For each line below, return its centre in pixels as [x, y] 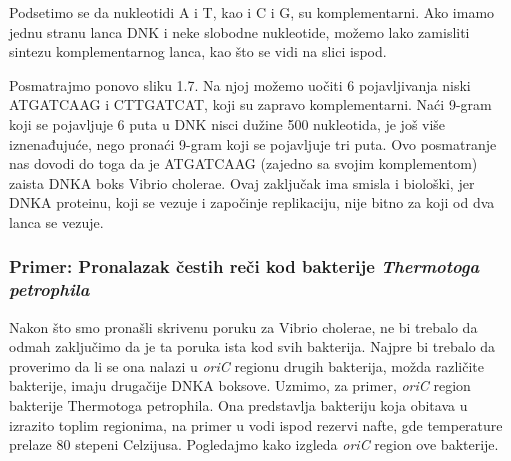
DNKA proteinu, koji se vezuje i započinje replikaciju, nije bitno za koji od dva [252, 202]
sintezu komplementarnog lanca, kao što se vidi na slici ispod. [198, 51]
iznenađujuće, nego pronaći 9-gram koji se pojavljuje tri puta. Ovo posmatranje [253, 143]
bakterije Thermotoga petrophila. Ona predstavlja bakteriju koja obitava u [238, 405]
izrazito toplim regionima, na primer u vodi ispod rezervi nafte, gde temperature [256, 424]
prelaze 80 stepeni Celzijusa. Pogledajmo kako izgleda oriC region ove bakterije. [254, 444]
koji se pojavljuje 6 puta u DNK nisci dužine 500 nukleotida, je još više [227, 123]
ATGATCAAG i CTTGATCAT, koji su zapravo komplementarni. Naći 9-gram [250, 104]
